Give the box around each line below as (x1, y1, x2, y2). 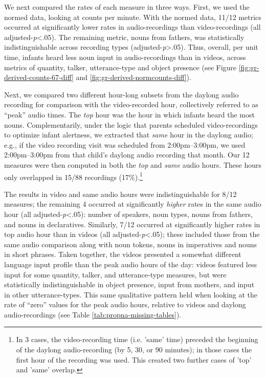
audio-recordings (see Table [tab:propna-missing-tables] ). (4, 309, 182, 320)
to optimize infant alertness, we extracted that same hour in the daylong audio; (4, 129, 253, 140)
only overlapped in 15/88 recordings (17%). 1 (4, 170, 143, 182)
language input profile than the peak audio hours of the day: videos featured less (4, 258, 257, 269)
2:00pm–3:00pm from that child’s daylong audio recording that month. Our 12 (4, 149, 250, 160)
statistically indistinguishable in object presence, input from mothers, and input (4, 279, 255, 290)
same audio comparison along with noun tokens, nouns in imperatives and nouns (4, 238, 257, 249)
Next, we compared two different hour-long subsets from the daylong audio (4, 89, 239, 100)
